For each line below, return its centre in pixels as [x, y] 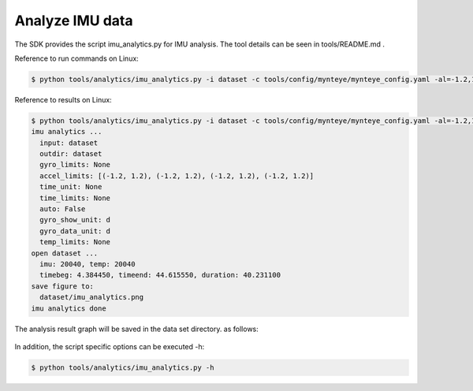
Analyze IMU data [74, 20]
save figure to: [63, 286]
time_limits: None [75, 198]
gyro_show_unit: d [75, 220]
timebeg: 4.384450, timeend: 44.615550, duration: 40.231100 [160, 275]
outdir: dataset [71, 154]
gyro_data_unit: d [75, 231]
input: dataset [69, 143]
